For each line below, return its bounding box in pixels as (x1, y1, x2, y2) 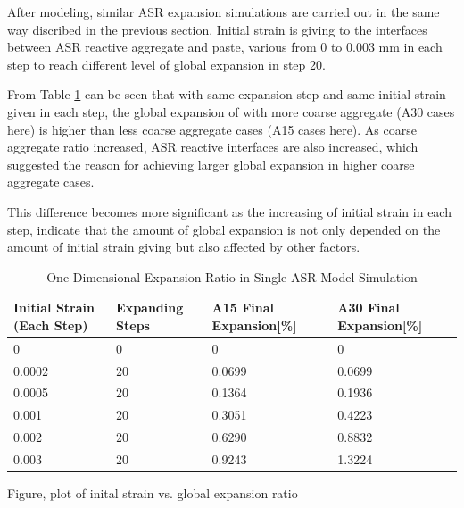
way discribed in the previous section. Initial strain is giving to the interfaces (7, 20, 427, 38)
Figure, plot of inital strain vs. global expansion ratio (7, 484, 298, 503)
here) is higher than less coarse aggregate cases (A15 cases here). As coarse (7, 120, 417, 138)
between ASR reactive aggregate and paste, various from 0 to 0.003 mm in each (7, 37, 443, 56)
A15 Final (211, 298, 275, 317)
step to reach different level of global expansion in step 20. (7, 54, 326, 73)
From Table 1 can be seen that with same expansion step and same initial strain (7, 85, 446, 104)
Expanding (116, 298, 184, 317)
